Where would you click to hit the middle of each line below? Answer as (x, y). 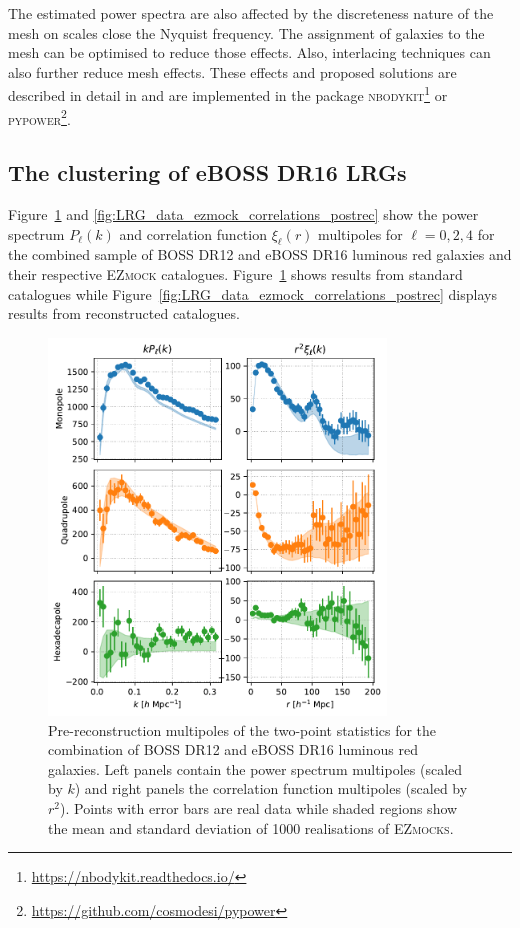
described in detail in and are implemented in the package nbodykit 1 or (228, 94)
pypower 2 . (39, 117)
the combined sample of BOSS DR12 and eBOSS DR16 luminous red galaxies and (260, 254)
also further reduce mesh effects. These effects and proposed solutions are (232, 71)
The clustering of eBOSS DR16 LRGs (207, 172)
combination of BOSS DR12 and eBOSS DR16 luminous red (233, 749)
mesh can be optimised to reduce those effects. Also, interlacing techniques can (249, 52)
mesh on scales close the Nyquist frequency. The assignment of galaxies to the (246, 32)
